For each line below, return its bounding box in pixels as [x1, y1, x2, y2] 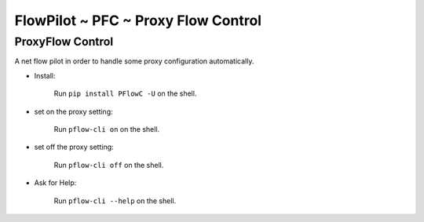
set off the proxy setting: [34, 142, 114, 152]
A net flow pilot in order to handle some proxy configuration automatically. [14, 56, 254, 66]
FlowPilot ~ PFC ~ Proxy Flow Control [14, 12, 262, 29]
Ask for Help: [34, 178, 77, 187]
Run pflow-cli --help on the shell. [53, 196, 177, 206]
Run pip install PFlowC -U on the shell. [53, 89, 197, 98]
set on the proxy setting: [34, 107, 113, 116]
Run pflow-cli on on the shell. [53, 124, 160, 133]
